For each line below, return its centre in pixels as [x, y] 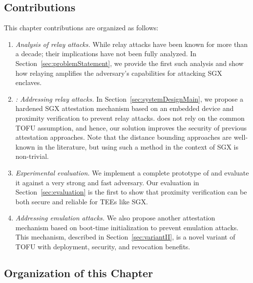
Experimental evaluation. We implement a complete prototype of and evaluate [132, 172]
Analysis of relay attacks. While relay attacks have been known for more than [132, 44]
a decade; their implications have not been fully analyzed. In [106, 54]
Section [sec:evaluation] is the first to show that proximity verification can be [131, 192]
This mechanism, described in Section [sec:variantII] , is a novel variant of [125, 237]
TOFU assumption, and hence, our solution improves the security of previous [131, 127]
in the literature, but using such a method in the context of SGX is [138, 146]
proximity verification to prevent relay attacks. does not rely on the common [130, 118]
